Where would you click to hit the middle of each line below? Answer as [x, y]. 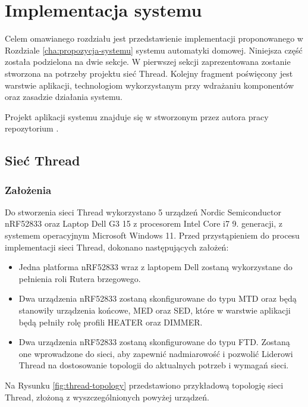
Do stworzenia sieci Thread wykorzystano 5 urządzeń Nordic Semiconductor [143, 212]
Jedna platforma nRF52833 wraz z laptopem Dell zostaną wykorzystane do [155, 267]
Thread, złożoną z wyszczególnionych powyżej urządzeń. [107, 397]
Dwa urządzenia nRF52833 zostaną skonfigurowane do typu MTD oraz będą [158, 298]
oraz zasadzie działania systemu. [64, 97]
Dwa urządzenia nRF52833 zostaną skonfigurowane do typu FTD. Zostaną [154, 342]
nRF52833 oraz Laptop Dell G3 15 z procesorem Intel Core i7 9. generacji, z [144, 223]
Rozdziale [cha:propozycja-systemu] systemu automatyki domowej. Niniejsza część [154, 50]
